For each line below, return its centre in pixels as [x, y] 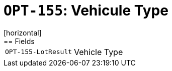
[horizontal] [23, 32]
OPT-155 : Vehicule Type [86, 10]
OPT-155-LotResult [39, 52]
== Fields [19, 41]
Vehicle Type [99, 52]
